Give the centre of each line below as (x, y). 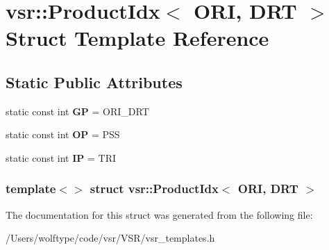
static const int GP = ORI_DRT (77, 111)
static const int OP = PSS (63, 134)
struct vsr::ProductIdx (154, 189)
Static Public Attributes (94, 82)
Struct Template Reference (137, 38)
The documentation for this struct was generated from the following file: (159, 214)
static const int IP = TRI (61, 157)
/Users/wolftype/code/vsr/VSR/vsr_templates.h (110, 238)
